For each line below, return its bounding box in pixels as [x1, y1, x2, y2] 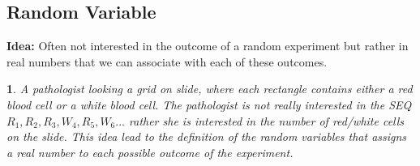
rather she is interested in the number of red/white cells [129, 112, 405, 129]
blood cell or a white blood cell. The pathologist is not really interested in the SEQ [6, 96, 412, 113]
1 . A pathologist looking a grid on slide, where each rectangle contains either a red [6, 80, 413, 97]
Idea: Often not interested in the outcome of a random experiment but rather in [6, 37, 409, 54]
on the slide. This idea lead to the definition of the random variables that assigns [6, 128, 407, 145]
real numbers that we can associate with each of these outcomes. [6, 53, 328, 70]
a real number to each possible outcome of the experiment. [6, 143, 294, 160]
